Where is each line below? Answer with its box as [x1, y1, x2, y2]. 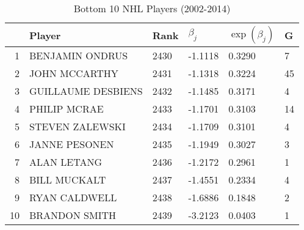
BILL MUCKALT [29, 172, 106, 187]
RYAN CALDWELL [29, 190, 117, 204]
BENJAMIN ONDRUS [29, 48, 128, 62]
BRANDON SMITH [29, 208, 117, 222]
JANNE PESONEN [29, 137, 114, 151]
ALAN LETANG [29, 155, 103, 169]
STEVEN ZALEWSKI [29, 119, 126, 133]
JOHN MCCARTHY [29, 66, 118, 80]
